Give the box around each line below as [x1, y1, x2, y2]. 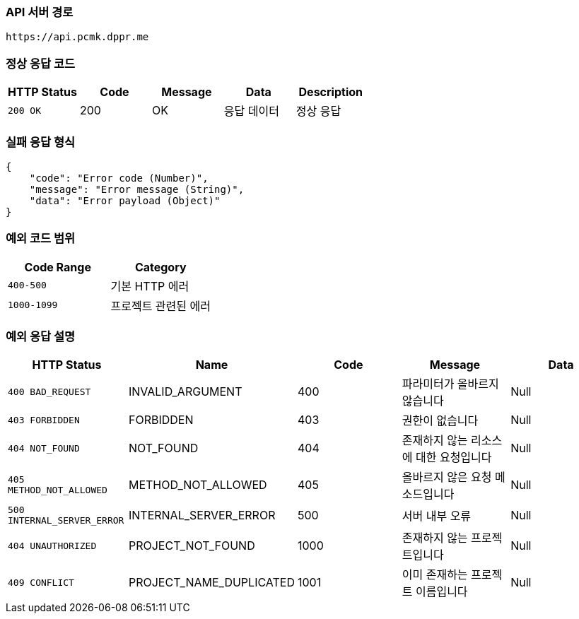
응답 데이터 [223, 104, 279, 119]
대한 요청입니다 [415, 450, 492, 465]
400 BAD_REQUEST [8, 386, 91, 397]
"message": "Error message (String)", [29, 183, 245, 195]
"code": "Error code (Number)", [29, 172, 209, 184]
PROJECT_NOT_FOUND [128, 538, 255, 553]
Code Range [24, 259, 91, 274]
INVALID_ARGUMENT [128, 384, 242, 399]
